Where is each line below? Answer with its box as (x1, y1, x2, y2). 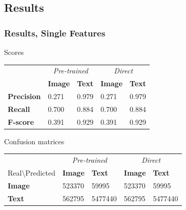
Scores (4, 47, 24, 57)
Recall (8, 103, 30, 114)
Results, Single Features (4, 26, 106, 39)
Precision (8, 91, 41, 102)
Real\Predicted (8, 167, 55, 178)
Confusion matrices (4, 136, 65, 146)
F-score (8, 116, 34, 127)
